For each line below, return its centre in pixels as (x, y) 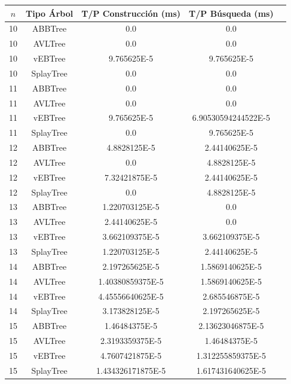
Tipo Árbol (50, 13)
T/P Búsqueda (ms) (231, 13)
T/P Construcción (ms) (131, 13)
